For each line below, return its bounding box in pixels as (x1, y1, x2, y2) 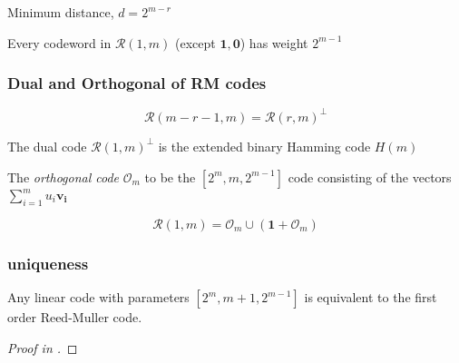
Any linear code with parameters (7, 288, 190, 307)
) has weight (239, 33, 308, 52)
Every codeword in (7, 33, 112, 52)
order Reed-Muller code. (7, 308, 142, 327)
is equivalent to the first (304, 288, 437, 307)
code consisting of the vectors (288, 167, 452, 186)
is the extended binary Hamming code (158, 136, 371, 155)
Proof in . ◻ (7, 338, 78, 357)
